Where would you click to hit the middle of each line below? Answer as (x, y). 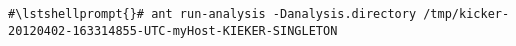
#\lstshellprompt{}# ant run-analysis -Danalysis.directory (212, 14)
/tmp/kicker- (466, 14)
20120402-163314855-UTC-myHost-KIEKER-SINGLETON (173, 30)
